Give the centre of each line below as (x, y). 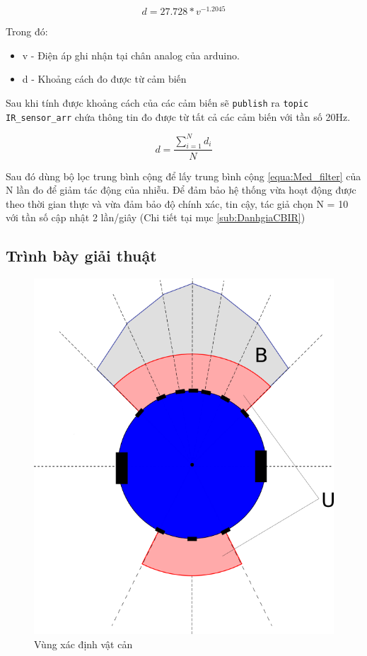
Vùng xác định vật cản (83, 644)
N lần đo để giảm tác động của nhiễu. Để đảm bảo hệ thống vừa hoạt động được (181, 190)
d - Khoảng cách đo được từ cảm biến (104, 79)
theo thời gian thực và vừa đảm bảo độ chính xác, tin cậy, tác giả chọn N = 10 (177, 203)
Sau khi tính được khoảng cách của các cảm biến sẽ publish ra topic (157, 102)
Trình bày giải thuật (81, 256)
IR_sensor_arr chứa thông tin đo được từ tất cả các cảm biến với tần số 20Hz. (178, 116)
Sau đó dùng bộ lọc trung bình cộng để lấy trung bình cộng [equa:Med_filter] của (183, 176)
